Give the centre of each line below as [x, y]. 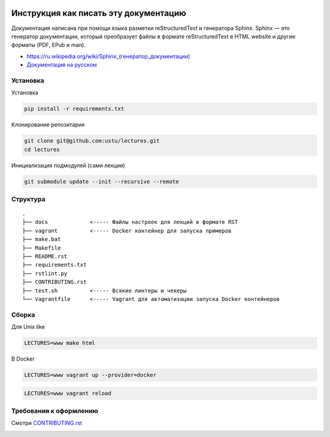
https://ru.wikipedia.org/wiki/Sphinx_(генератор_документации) [108, 56]
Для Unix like [28, 327]
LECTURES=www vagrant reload [68, 393]
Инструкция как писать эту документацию [99, 13]
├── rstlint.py [45, 273]
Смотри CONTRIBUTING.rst [47, 423]
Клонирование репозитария [48, 125]
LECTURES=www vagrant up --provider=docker [90, 375]
